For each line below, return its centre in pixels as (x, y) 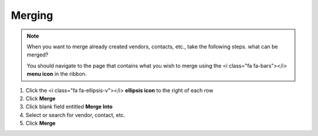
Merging (32, 15)
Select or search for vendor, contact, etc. (75, 115)
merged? (37, 55)
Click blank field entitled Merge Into (69, 107)
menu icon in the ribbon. (57, 74)
